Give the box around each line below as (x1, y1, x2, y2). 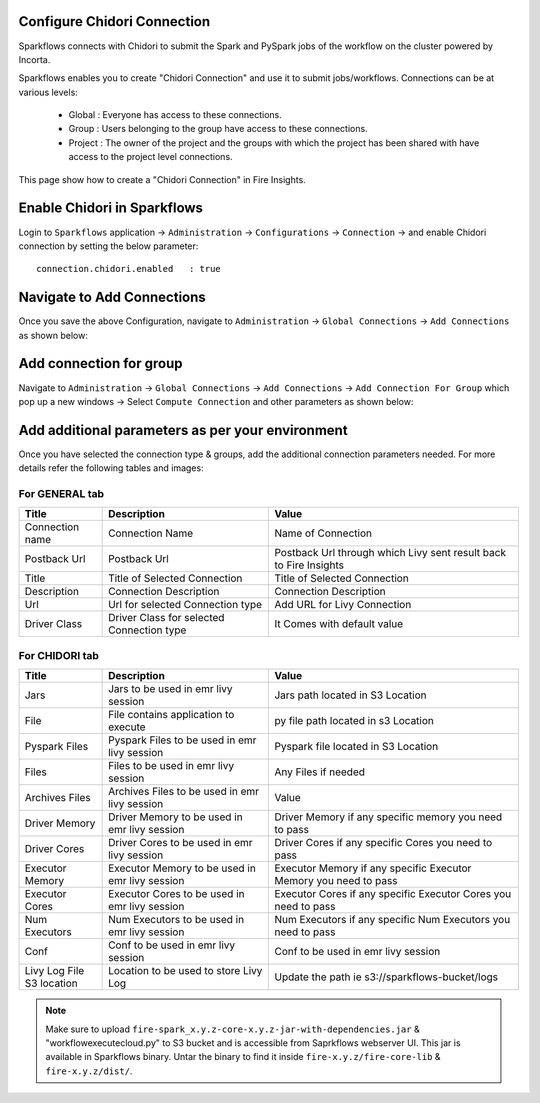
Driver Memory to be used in (108, 810, 244, 824)
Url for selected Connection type (108, 598, 263, 612)
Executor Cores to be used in (108, 887, 245, 901)
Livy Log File (24, 964, 85, 978)
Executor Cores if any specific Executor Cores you (274, 887, 512, 901)
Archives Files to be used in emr (108, 785, 260, 799)
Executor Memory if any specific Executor (274, 861, 472, 875)
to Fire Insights (274, 558, 345, 572)
